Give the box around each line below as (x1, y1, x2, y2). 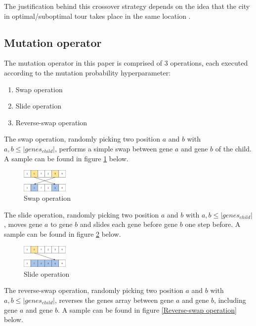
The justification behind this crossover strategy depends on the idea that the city (4, 1, 250, 11)
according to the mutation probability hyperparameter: (4, 67, 171, 77)
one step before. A (185, 219, 241, 229)
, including (214, 295, 246, 305)
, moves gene (4, 219, 43, 229)
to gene (50, 219, 73, 229)
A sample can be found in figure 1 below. (4, 153, 128, 163)
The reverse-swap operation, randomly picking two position (4, 285, 183, 295)
